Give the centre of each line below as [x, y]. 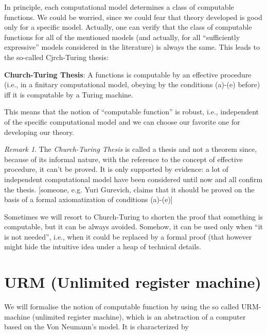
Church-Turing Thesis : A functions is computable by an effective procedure [128, 74]
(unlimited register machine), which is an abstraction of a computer [139, 316]
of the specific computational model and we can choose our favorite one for [122, 121]
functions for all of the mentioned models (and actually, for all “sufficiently [122, 37]
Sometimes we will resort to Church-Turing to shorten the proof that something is [134, 216]
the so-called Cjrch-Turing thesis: [56, 57]
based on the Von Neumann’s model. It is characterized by [96, 327]
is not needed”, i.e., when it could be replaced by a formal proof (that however [128, 236]
